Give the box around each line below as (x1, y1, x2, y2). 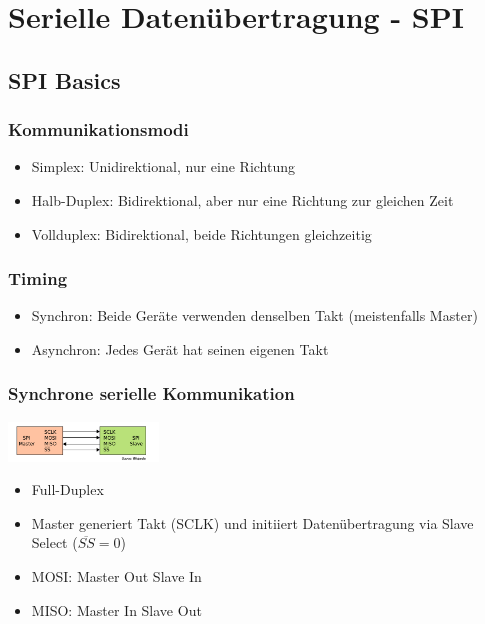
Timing (8, 266, 68, 291)
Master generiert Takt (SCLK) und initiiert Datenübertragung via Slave (31, 512, 474, 533)
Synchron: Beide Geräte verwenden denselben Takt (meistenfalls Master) (31, 305, 478, 326)
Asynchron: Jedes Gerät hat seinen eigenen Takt (31, 338, 329, 359)
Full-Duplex (31, 479, 104, 500)
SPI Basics (8, 64, 121, 95)
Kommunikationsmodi (8, 117, 189, 142)
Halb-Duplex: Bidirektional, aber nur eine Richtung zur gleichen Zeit (31, 189, 454, 210)
